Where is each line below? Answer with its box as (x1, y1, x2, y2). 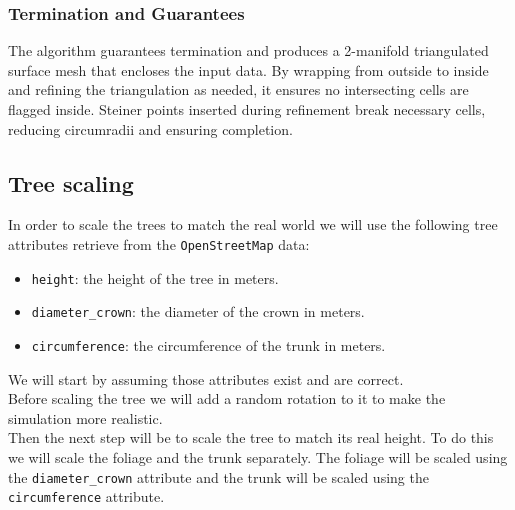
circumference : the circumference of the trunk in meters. (31, 334, 386, 355)
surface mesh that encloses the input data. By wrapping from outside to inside (8, 59, 489, 80)
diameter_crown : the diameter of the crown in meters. (31, 301, 365, 322)
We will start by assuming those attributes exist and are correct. (8, 368, 404, 389)
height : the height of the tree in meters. (31, 267, 279, 288)
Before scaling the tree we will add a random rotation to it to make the (8, 388, 446, 409)
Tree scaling (8, 167, 134, 198)
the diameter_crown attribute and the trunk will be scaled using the (8, 466, 429, 487)
